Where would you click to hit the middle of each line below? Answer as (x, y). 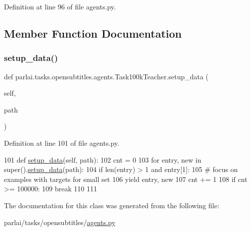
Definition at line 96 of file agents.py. (60, 6)
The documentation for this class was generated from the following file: (112, 205)
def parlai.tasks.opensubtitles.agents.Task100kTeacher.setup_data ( (106, 76)
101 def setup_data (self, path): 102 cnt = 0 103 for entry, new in (103, 159)
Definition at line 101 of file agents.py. (62, 143)
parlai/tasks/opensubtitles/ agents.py (60, 222)
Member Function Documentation (93, 33)
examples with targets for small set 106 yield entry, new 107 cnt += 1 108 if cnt (126, 179)
